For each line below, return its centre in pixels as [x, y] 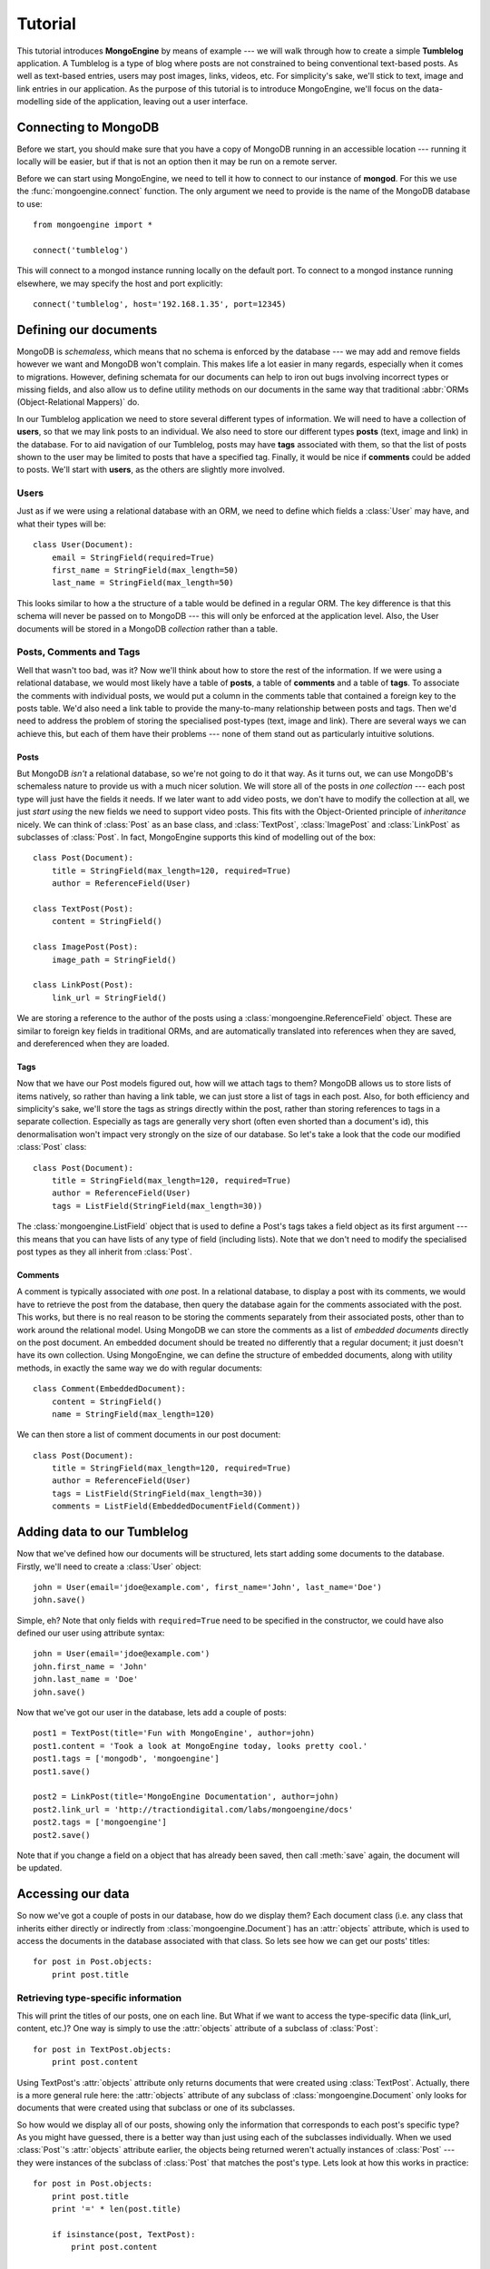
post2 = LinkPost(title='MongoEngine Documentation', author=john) [186, 1797]
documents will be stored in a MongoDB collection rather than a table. [147, 629]
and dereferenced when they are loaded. [93, 1043]
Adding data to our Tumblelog [103, 1532]
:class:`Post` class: [52, 1147]
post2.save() [62, 1835]
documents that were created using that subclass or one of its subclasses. [156, 2108]
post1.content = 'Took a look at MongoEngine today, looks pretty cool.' [201, 1746]
